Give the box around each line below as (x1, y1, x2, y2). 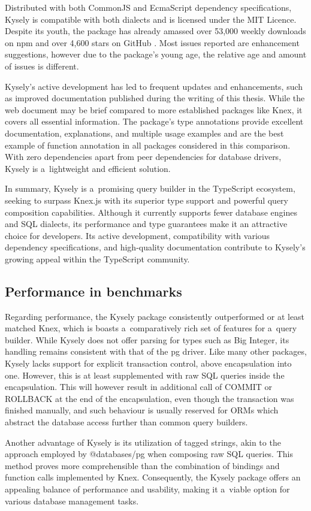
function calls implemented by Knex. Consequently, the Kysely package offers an (5, 471, 301, 483)
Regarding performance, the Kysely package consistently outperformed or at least (5, 310, 305, 322)
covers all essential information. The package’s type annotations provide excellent (5, 115, 304, 128)
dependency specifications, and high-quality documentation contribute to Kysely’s (5, 241, 306, 253)
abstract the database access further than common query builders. (5, 416, 248, 428)
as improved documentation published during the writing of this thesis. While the (5, 92, 305, 104)
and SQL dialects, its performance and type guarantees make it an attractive (5, 217, 288, 230)
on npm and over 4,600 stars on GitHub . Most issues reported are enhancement (5, 36, 300, 49)
